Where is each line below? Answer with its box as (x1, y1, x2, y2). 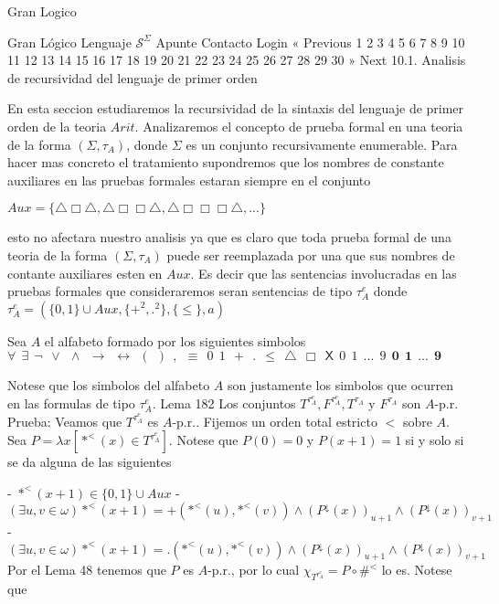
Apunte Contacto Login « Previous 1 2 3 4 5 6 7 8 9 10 (155, 32, 465, 51)
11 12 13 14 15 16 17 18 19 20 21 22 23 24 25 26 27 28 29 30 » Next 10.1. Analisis (7, 50, 466, 69)
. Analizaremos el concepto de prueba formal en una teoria (134, 116, 463, 135)
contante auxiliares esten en (7, 263, 163, 282)
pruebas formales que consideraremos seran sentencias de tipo (7, 281, 353, 301)
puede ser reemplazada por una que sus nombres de (166, 245, 455, 264)
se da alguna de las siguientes (7, 452, 172, 472)
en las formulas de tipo (7, 393, 135, 412)
